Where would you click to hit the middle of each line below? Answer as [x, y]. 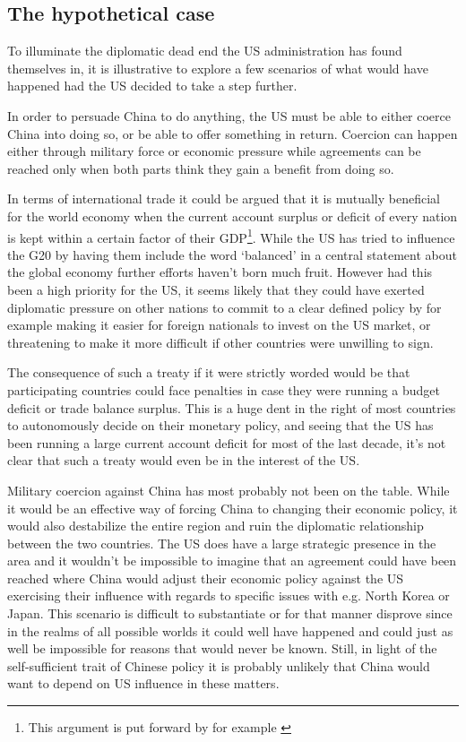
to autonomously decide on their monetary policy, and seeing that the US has [220, 425]
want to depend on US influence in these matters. [143, 683]
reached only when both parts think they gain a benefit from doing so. [201, 168]
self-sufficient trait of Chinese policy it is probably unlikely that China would [219, 665]
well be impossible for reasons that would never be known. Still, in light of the [222, 648]
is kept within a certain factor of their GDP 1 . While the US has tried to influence [231, 236]
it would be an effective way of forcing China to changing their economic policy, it [233, 508]
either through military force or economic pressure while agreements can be [214, 151]
